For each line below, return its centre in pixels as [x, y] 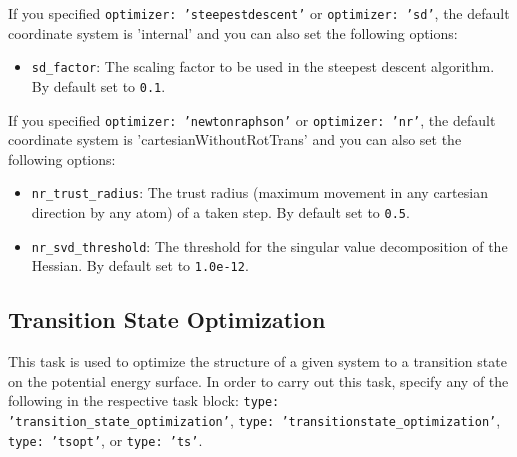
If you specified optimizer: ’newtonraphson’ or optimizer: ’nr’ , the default [252, 119]
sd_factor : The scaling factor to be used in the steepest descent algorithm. [263, 66]
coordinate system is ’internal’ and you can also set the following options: [233, 32]
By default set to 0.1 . [98, 85]
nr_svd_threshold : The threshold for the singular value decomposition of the [269, 245]
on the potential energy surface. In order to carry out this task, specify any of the [258, 380]
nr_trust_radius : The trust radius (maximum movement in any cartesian [259, 192]
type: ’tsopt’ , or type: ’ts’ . [105, 439]
